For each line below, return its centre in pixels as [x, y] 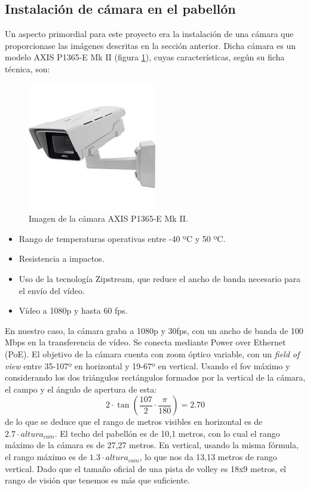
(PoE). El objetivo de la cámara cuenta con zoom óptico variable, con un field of [152, 353]
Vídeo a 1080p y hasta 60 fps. [73, 310]
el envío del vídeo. [52, 290]
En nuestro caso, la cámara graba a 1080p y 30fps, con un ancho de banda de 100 [154, 330]
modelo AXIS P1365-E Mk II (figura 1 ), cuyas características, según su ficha [145, 57]
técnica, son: [27, 68]
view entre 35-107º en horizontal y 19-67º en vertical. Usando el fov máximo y [148, 365]
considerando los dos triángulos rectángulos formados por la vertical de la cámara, [155, 377]
